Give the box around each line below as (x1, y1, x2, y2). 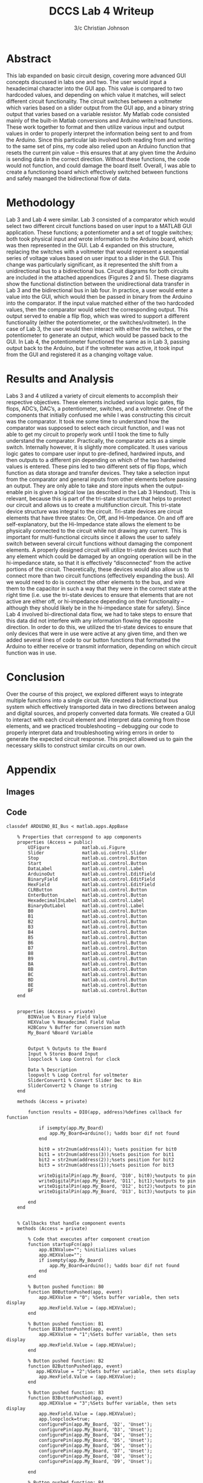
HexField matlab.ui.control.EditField (28, 881, 155, 887)
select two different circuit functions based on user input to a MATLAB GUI (6, 222, 192, 229)
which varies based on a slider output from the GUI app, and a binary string (6, 104, 194, 111)
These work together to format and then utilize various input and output (6, 123, 184, 131)
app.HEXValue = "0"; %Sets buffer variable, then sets (38, 1294, 180, 1300)
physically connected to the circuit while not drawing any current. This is (6, 527, 187, 534)
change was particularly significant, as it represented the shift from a (6, 261, 178, 268)
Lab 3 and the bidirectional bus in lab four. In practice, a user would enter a (6, 286, 193, 294)
